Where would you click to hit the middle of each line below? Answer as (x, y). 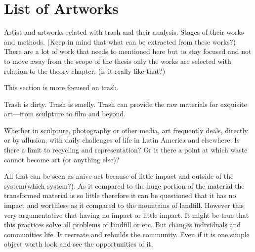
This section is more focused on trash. (62, 87)
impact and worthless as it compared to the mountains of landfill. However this (124, 205)
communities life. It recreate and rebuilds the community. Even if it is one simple (127, 234)
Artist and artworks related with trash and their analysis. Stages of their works (124, 32)
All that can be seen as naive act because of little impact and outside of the (119, 176)
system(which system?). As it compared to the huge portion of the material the (124, 185)
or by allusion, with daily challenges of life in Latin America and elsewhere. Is (122, 140)
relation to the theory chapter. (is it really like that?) (85, 71)
